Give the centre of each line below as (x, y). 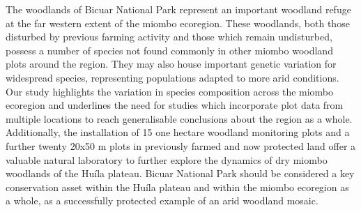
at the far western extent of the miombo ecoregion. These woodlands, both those (178, 23)
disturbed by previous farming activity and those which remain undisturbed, (169, 37)
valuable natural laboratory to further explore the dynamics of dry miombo (167, 159)
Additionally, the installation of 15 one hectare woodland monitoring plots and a (178, 132)
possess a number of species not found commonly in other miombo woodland (169, 50)
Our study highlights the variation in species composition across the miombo (170, 91)
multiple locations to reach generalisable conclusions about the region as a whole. (179, 118)
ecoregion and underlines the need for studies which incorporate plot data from (175, 105)
